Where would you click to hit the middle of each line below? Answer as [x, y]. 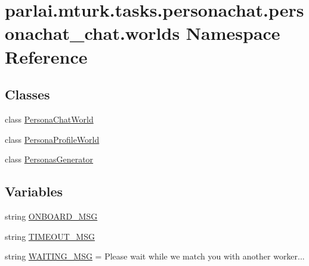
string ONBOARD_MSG [51, 216]
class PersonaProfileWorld [52, 139]
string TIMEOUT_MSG [50, 236]
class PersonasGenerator [49, 159]
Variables [34, 191]
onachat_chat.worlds [92, 33]
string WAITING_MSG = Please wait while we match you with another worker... [155, 256]
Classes [27, 94]
